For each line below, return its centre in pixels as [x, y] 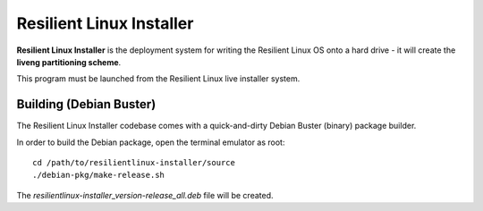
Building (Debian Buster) [86, 104]
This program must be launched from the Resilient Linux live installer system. [158, 79]
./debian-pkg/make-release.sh [99, 175]
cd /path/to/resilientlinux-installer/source [134, 163]
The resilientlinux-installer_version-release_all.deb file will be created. [145, 195]
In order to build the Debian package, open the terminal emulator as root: [151, 142]
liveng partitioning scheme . [69, 62]
